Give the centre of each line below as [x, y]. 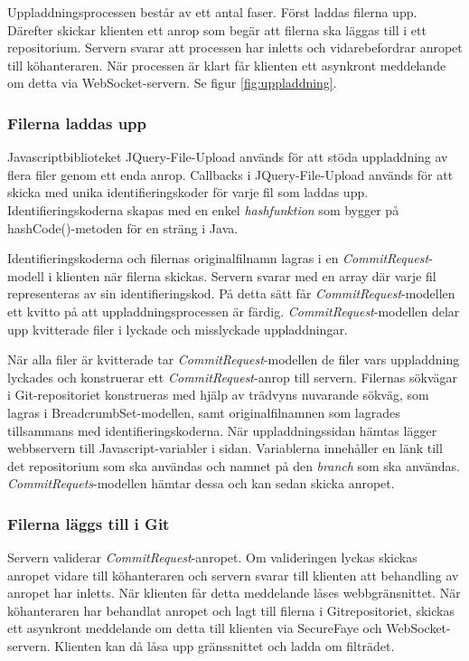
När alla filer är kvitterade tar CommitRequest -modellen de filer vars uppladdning [234, 359]
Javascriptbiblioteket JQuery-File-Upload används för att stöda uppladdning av [228, 157]
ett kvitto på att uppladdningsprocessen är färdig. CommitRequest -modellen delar [234, 311]
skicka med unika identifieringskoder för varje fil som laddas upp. [188, 192]
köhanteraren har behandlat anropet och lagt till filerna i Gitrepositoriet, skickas [231, 610]
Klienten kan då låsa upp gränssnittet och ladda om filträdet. [225, 646]
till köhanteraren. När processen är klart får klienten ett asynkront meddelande [227, 65]
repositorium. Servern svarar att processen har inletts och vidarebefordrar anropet [235, 47]
